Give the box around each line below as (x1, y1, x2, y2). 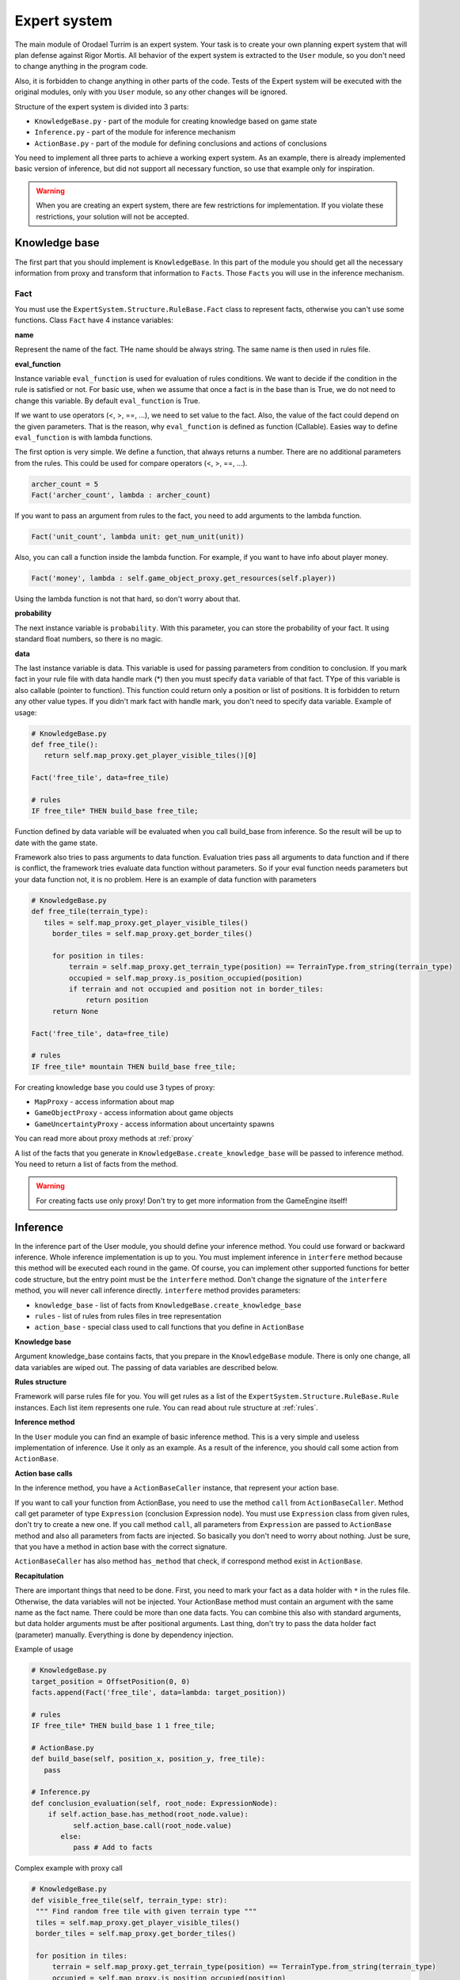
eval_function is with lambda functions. (14, 432, 154, 442)
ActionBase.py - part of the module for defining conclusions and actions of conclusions (34, 139, 328, 148)
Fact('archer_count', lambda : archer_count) (31, 491, 211, 500)
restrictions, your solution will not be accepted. (36, 211, 189, 221)
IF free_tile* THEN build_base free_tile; (31, 806, 199, 816)
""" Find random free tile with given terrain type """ (36, 1907, 257, 1916)
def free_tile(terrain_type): (31, 907, 149, 916)
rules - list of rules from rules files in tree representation (34, 1312, 222, 1321)
